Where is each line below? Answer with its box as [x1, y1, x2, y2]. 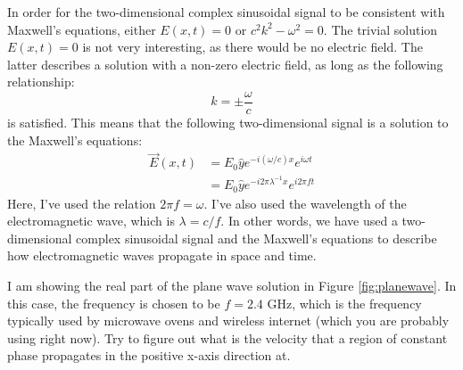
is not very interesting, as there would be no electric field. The [82, 37, 423, 56]
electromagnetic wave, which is [7, 211, 175, 230]
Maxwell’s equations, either [7, 20, 156, 38]
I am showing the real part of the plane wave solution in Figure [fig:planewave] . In [7, 275, 457, 294]
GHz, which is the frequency [267, 293, 422, 312]
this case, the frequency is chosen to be [7, 293, 220, 312]
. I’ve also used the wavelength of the [203, 193, 407, 212]
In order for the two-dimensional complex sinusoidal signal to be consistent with [7, 3, 445, 21]
